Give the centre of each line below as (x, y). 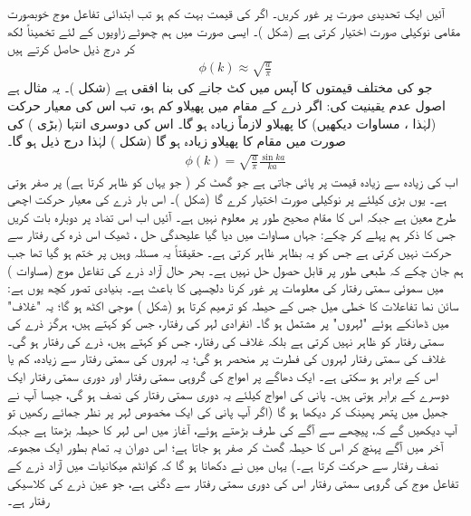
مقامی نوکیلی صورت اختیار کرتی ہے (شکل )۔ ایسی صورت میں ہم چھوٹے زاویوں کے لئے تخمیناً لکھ (234, 30)
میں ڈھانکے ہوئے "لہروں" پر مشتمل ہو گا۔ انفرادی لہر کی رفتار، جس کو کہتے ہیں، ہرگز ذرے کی (228, 323)
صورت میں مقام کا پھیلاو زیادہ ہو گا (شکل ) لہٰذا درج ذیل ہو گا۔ (177, 141)
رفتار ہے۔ (29, 500)
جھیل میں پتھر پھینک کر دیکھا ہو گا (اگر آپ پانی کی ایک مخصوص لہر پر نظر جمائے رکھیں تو (228, 411)
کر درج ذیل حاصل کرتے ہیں (71, 48)
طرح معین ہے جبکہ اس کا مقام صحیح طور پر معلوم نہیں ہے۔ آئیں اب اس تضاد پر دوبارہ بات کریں (232, 216)
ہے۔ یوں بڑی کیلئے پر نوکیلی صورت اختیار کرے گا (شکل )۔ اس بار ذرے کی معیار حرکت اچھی (227, 199)
